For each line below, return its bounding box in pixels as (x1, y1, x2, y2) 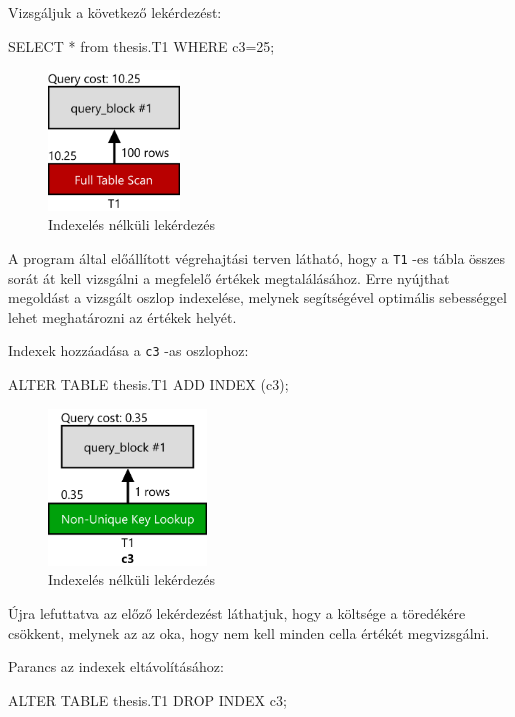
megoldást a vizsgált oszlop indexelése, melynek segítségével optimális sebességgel (8, 287, 507, 308)
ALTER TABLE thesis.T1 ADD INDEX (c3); (8, 374, 289, 395)
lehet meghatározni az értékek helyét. (8, 306, 237, 327)
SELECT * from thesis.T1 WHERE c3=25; (8, 35, 275, 56)
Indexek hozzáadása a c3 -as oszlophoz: (8, 340, 249, 361)
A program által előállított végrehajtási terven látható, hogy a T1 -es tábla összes (8, 248, 506, 269)
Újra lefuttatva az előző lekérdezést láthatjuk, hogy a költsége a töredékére (8, 603, 466, 623)
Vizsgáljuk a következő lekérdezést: (8, 2, 222, 22)
